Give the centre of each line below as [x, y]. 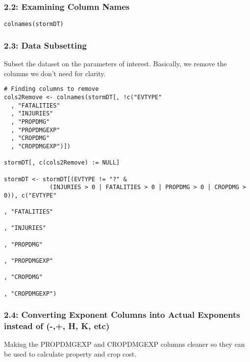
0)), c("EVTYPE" [30, 195]
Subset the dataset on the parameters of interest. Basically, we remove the [115, 64]
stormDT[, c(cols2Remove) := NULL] [62, 163]
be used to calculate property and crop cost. [70, 354]
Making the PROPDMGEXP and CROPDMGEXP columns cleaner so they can [125, 344]
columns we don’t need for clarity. [55, 73]
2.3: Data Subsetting [45, 45]
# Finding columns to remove [51, 89]
